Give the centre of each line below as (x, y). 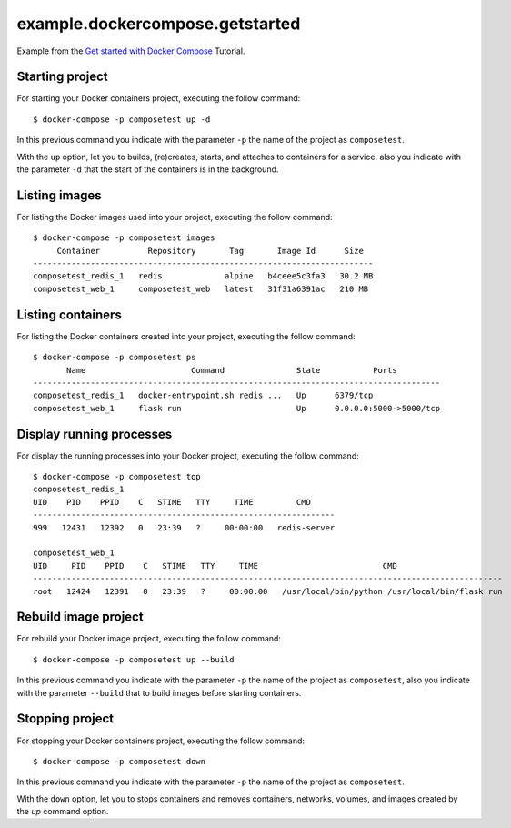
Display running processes (95, 434)
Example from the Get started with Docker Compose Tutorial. (131, 51)
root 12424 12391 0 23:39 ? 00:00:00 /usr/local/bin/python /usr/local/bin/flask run (268, 591)
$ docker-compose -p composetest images (124, 238)
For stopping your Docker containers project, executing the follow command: (160, 741)
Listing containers (69, 314)
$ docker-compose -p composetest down (120, 761)
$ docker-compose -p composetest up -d (122, 119)
